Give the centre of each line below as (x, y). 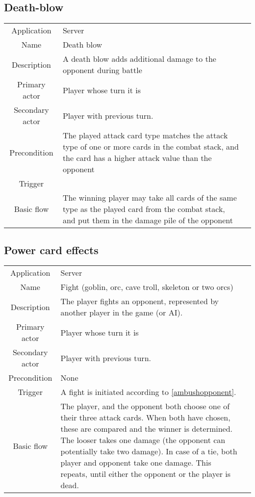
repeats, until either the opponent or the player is (146, 474)
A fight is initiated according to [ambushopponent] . (148, 392)
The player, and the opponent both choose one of (145, 406)
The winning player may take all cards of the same (150, 198)
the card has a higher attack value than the (137, 158)
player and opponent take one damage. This (136, 463)
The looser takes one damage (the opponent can (143, 440)
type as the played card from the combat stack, (144, 209)
